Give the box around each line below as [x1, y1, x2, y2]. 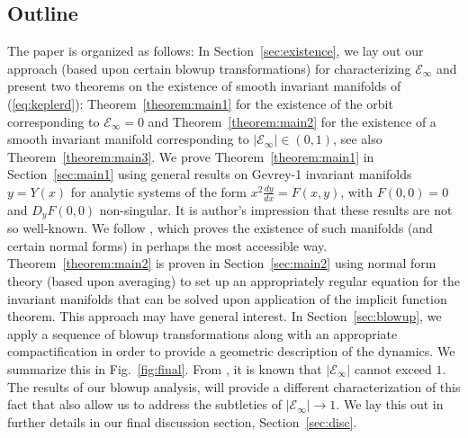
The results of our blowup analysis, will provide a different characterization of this [7, 377, 461, 396]
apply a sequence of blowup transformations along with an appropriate [7, 324, 398, 343]
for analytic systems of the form [70, 182, 247, 201]
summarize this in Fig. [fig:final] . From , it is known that [7, 359, 322, 378]
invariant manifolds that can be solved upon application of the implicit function [7, 289, 447, 308]
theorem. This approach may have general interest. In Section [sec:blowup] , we [7, 307, 442, 326]
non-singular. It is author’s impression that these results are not [99, 200, 453, 219]
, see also [333, 130, 382, 148]
